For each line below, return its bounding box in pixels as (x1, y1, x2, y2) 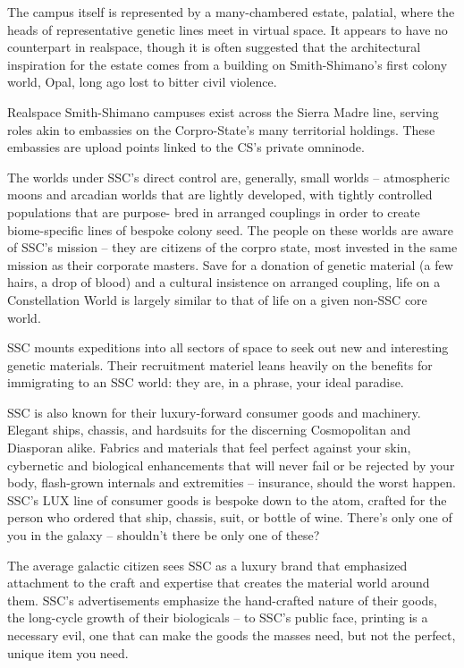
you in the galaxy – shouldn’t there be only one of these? (7, 526, 320, 545)
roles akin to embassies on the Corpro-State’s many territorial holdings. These (7, 120, 435, 139)
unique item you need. (7, 643, 129, 662)
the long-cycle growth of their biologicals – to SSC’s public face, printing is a (7, 608, 428, 627)
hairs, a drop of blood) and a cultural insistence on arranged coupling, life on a (7, 273, 441, 292)
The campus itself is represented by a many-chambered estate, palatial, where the (7, 3, 455, 21)
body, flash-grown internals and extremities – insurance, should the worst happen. (7, 473, 456, 492)
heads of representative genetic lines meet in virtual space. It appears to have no (7, 20, 448, 38)
